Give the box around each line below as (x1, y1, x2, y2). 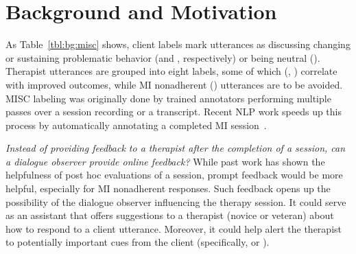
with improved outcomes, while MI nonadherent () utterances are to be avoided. (5, 77, 343, 91)
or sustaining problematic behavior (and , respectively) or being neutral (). (5, 50, 320, 65)
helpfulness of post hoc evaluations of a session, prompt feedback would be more (5, 168, 343, 182)
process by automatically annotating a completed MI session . (5, 117, 267, 132)
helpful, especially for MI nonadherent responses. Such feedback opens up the (5, 181, 331, 196)
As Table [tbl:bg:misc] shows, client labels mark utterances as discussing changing (5, 37, 351, 51)
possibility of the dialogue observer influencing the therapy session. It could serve (5, 194, 346, 209)
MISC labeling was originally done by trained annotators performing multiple (5, 91, 331, 105)
